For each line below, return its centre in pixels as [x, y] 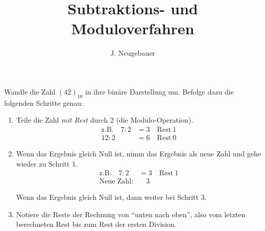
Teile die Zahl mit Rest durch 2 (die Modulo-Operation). [105, 120]
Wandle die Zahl [30, 91]
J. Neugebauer [133, 53]
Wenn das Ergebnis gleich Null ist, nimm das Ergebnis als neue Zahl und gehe [139, 153]
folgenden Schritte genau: [44, 102]
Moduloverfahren [133, 28]
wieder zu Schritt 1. [47, 163]
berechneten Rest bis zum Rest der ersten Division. [96, 224]
